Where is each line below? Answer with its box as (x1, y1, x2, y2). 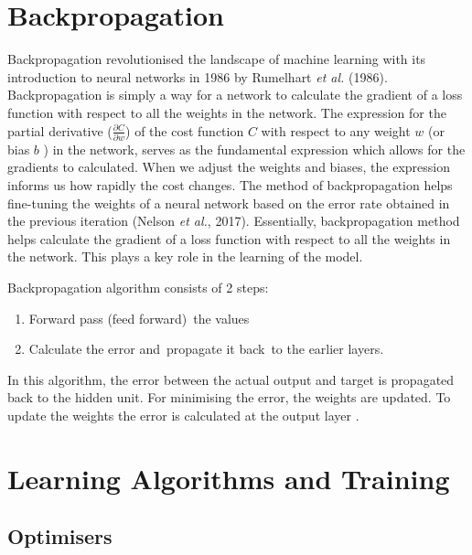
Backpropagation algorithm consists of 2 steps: (7, 277, 269, 296)
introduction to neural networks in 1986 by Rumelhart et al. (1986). (7, 67, 388, 86)
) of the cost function (125, 121, 244, 140)
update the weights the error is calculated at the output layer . (7, 405, 359, 424)
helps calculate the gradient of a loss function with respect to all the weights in (7, 229, 451, 248)
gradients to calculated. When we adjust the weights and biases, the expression (7, 157, 450, 176)
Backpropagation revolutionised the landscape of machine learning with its (7, 49, 426, 69)
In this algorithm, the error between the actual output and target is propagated (7, 369, 455, 389)
